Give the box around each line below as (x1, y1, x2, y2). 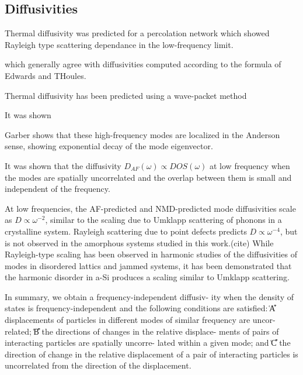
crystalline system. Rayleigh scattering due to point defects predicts (5, 225, 247, 237)
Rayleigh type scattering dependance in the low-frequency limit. (5, 38, 234, 50)
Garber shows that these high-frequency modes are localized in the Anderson (5, 128, 280, 140)
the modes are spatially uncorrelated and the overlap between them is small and (5, 171, 292, 183)
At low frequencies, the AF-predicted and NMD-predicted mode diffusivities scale (5, 202, 296, 214)
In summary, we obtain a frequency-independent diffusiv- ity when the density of (5, 290, 294, 302)
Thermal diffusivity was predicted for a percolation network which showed (5, 27, 270, 39)
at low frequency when (210, 159, 290, 171)
